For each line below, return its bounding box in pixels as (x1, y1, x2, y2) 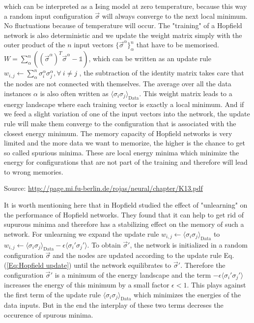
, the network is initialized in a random (130, 239, 248, 250)
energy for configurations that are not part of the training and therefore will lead (4, 157, 248, 167)
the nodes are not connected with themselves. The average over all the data (4, 78, 231, 89)
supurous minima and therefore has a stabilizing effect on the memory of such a (4, 219, 244, 229)
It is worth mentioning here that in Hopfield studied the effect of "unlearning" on (4, 200, 248, 210)
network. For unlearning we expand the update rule (4, 228, 159, 239)
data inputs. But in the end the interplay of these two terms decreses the (4, 300, 224, 310)
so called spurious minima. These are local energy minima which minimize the (4, 147, 239, 157)
